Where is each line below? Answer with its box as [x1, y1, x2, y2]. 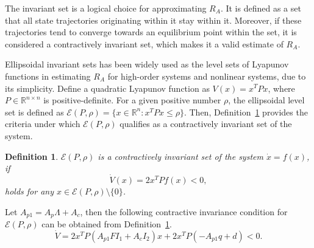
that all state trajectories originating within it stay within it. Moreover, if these [5, 13, 302, 26]
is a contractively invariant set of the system [98, 150, 263, 162]
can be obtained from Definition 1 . [41, 217, 172, 230]
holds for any [5, 184, 54, 197]
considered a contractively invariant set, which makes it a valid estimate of [5, 37, 284, 50]
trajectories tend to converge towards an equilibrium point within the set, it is [5, 26, 297, 38]
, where [268, 81, 295, 94]
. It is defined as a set [220, 2, 301, 14]
